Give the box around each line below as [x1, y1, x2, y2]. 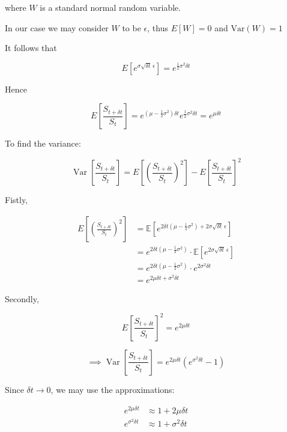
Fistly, [5, 193, 28, 206]
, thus [147, 21, 168, 34]
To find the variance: [5, 137, 81, 150]
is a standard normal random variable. [40, 1, 181, 13]
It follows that [5, 41, 57, 54]
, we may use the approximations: [50, 383, 175, 395]
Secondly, [5, 292, 39, 305]
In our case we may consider [5, 21, 109, 34]
